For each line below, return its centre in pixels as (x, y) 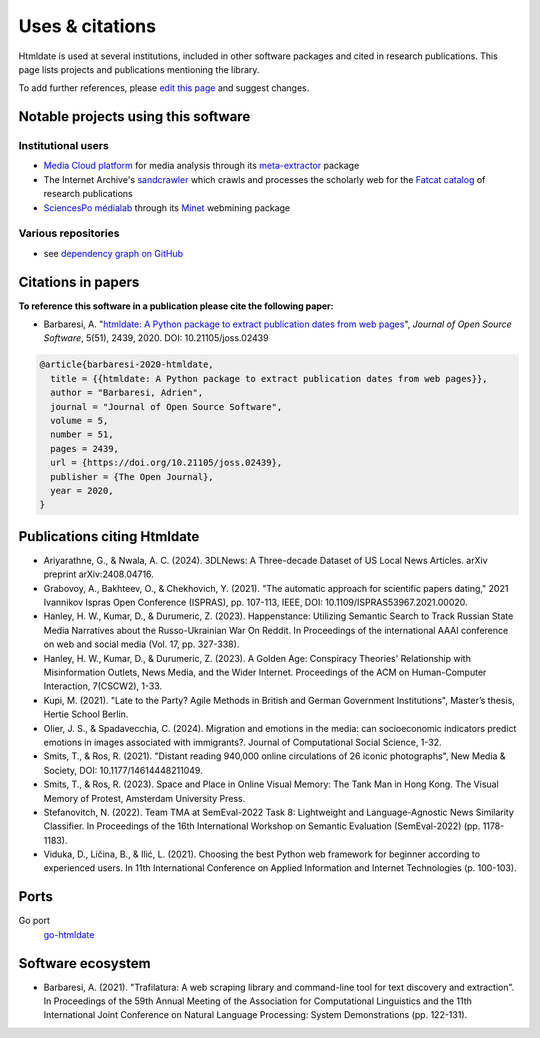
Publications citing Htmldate (109, 536)
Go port (34, 921)
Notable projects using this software (134, 116)
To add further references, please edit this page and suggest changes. (164, 88)
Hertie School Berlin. (86, 714)
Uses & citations (87, 26)
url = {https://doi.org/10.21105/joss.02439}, (166, 463)
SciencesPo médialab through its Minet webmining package (167, 207)
